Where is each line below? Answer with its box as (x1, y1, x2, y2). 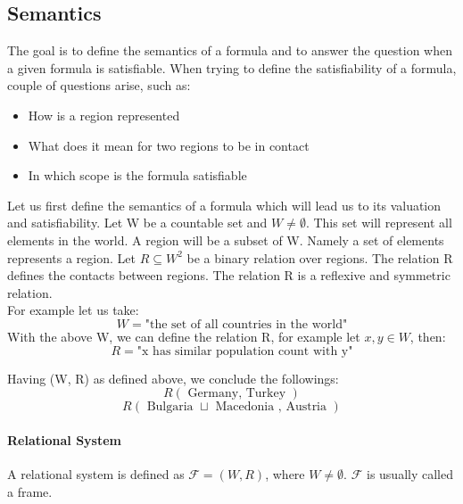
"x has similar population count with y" (136, 344, 353, 358)
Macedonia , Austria (215, 401, 327, 414)
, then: (409, 326, 446, 345)
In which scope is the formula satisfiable (28, 166, 247, 185)
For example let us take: (7, 301, 139, 319)
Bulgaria (146, 401, 194, 414)
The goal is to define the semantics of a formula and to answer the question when (7, 41, 452, 60)
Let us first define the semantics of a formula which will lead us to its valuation (7, 195, 442, 214)
